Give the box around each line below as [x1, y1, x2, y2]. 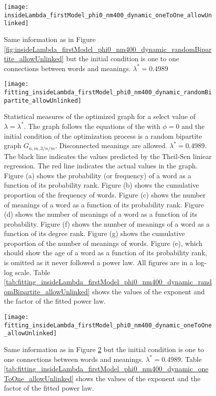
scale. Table [15, 267, 50, 277]
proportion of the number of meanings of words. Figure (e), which [4, 238, 203, 248]
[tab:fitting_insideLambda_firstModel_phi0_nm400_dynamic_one [4, 363, 209, 374]
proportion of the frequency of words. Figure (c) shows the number [4, 189, 206, 199]
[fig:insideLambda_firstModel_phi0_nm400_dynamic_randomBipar [4, 43, 212, 54]
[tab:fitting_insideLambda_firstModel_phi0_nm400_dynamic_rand [4, 277, 212, 287]
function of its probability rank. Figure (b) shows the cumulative [4, 180, 199, 190]
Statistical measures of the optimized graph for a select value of [4, 111, 196, 121]
